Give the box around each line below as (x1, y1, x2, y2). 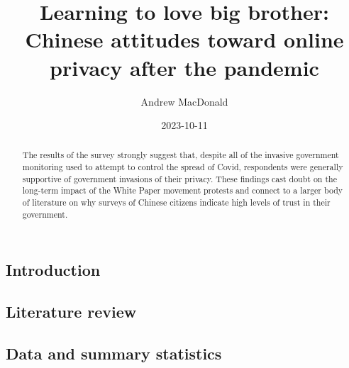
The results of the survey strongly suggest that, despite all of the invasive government (22, 149, 339, 161)
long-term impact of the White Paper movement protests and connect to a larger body (22, 184, 343, 196)
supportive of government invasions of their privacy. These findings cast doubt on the (22, 172, 337, 184)
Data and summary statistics (6, 342, 222, 364)
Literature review (6, 301, 137, 323)
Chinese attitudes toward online (25, 25, 344, 54)
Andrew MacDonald (140, 94, 228, 108)
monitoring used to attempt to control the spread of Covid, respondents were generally (22, 161, 343, 173)
